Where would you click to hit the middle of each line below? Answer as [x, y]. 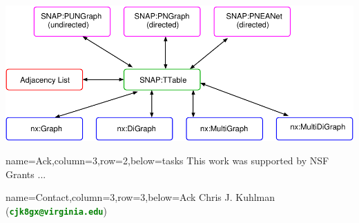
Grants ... [26, 174]
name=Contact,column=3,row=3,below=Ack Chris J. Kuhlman [140, 197]
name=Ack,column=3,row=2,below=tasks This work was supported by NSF [167, 160]
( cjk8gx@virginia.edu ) [56, 210]
